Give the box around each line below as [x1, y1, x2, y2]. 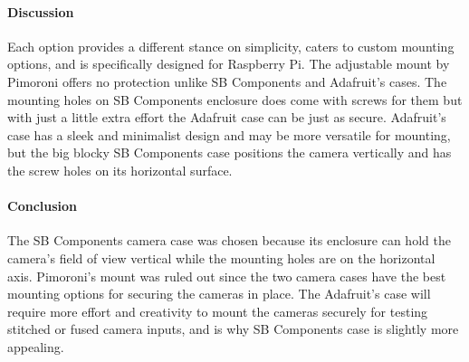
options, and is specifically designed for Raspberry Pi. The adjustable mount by [7, 54, 450, 73]
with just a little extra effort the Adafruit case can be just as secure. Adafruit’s [7, 108, 446, 127]
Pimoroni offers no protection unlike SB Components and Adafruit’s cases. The [7, 71, 447, 90]
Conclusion [7, 196, 78, 215]
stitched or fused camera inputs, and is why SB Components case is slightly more [7, 319, 459, 338]
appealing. [7, 337, 64, 356]
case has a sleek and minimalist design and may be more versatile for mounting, [7, 125, 451, 144]
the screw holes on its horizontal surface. [7, 160, 233, 179]
